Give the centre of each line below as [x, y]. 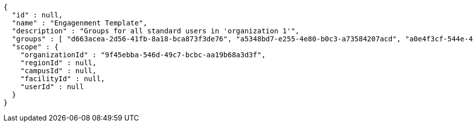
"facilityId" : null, [63, 79]
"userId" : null [52, 87]
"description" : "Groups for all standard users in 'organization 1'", [156, 31]
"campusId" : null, [58, 71]
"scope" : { [35, 47]
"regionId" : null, [58, 63]
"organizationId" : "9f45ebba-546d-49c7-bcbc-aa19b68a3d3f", [143, 55]
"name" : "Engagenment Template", [80, 23]
